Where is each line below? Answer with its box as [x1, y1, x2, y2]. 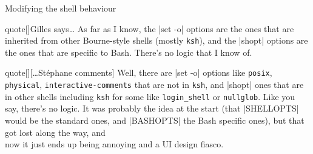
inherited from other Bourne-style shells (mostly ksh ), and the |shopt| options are [5, 34, 308, 47]
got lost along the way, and [5, 126, 106, 138]
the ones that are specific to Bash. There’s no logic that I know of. [5, 45, 252, 58]
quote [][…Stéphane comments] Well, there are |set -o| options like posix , [5, 66, 272, 79]
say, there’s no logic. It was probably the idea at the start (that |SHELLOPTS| [5, 102, 299, 115]
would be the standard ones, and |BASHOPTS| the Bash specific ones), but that [5, 114, 305, 126]
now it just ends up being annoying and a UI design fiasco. [5, 138, 224, 150]
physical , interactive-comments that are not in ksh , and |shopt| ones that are [5, 78, 304, 91]
